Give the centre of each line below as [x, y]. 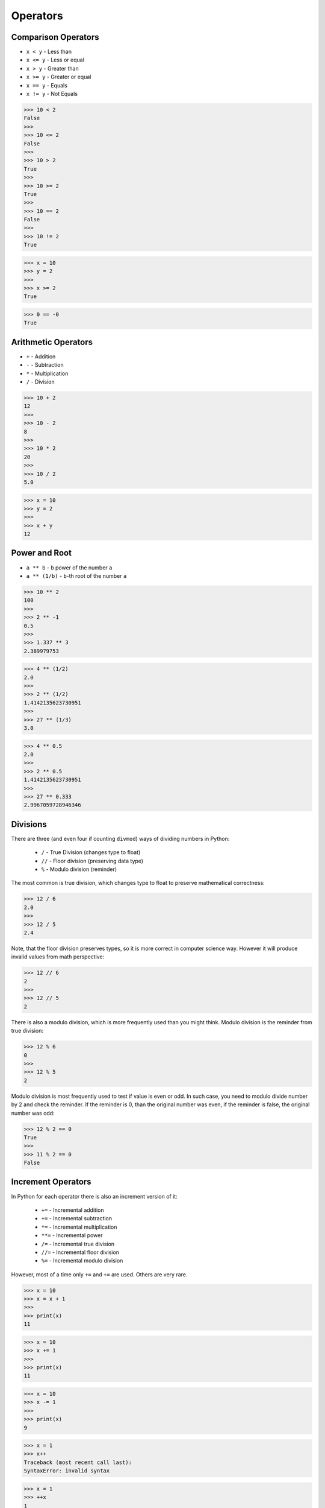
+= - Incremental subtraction [77, 1218]
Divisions [29, 824]
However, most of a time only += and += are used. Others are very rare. [99, 1274]
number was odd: [33, 1113]
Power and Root [42, 553]
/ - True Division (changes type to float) [91, 852]
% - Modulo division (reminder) [79, 869]
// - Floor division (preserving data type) [92, 861]
